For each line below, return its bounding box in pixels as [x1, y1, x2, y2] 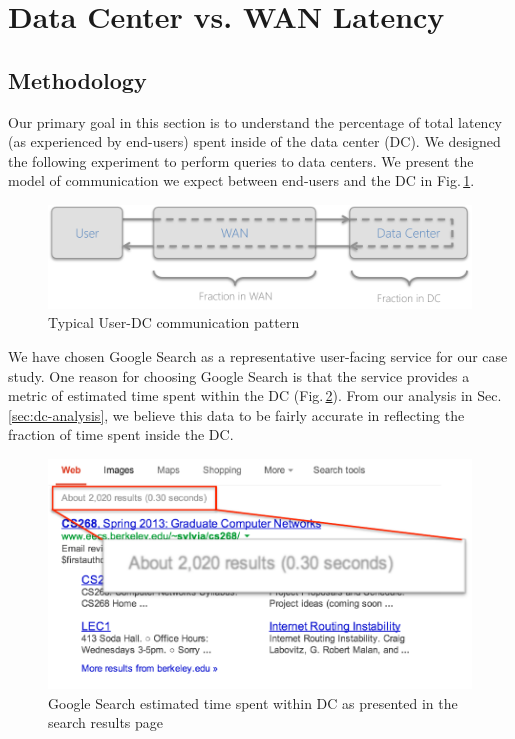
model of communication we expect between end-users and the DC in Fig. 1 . [8, 170, 475, 191]
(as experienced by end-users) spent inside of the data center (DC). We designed [8, 131, 501, 152]
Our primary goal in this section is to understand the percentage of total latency [8, 111, 503, 132]
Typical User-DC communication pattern [48, 312, 300, 333]
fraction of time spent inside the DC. [8, 424, 234, 445]
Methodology [8, 64, 147, 95]
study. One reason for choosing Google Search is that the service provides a [8, 365, 470, 386]
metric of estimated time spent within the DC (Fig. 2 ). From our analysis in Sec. [8, 385, 502, 406]
